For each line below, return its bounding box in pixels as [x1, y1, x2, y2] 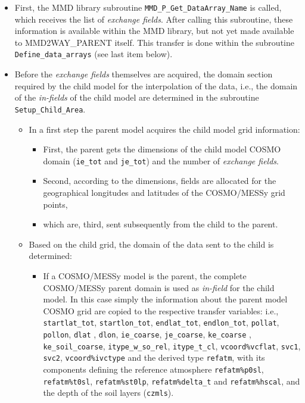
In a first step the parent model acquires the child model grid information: [29, 123, 300, 135]
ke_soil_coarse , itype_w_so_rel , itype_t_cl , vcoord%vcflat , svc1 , [43, 339, 301, 352]
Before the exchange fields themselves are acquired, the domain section [14, 68, 273, 80]
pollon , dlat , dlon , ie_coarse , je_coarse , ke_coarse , [43, 327, 251, 340]
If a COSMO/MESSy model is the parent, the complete [43, 269, 247, 282]
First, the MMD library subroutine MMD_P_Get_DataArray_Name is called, [14, 1, 282, 13]
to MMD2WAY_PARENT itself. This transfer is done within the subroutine [14, 36, 294, 48]
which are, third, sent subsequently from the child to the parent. [43, 218, 278, 230]
